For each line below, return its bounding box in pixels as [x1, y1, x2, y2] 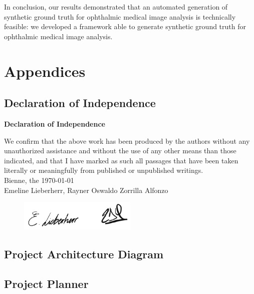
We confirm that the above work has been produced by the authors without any [4, 135, 250, 146]
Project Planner [4, 275, 89, 291]
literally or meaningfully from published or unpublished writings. [4, 165, 203, 175]
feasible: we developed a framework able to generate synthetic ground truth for [4, 21, 246, 32]
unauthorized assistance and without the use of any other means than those [4, 145, 236, 156]
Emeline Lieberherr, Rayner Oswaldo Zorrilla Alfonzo [4, 184, 168, 195]
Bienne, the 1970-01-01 [4, 174, 74, 185]
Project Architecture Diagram [4, 246, 164, 262]
